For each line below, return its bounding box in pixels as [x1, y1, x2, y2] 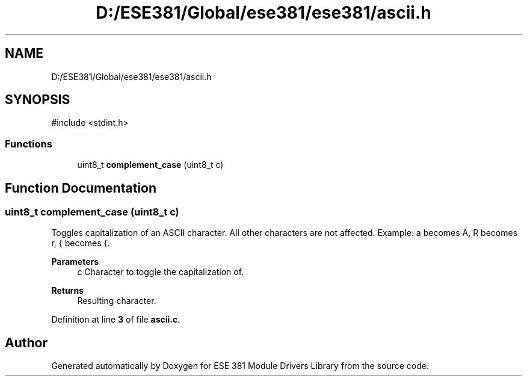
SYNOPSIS [5, 92, 70, 108]
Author [5, 335, 48, 350]
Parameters [51, 256, 99, 267]
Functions [5, 137, 52, 150]
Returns [51, 285, 84, 296]
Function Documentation [5, 180, 156, 196]
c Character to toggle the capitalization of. [77, 267, 244, 277]
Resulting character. [77, 296, 156, 306]
